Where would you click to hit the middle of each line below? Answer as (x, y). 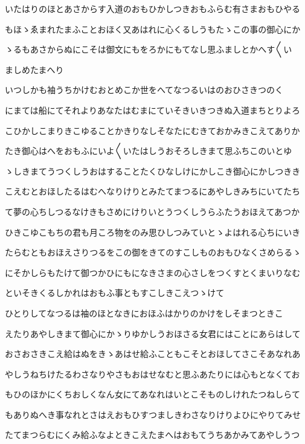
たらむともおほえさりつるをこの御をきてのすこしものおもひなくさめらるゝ (153, 252)
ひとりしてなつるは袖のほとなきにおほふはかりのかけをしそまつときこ (144, 313)
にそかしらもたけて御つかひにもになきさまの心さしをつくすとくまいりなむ (153, 272)
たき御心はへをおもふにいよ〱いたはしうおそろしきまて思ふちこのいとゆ (149, 151)
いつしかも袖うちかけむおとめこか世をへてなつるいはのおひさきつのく (144, 90)
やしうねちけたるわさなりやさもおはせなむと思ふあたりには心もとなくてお (152, 374)
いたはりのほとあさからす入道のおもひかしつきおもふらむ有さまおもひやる (152, 8)
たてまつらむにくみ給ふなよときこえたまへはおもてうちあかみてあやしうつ (152, 435)
